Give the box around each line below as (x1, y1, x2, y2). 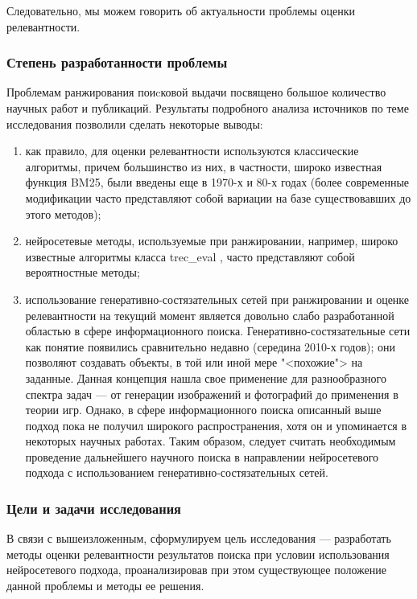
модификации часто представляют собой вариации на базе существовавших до (25, 189, 411, 206)
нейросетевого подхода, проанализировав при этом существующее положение (6, 561, 387, 578)
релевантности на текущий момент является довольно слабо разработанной (25, 306, 394, 323)
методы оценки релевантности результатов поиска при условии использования (6, 545, 390, 562)
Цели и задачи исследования (6, 498, 181, 518)
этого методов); (25, 205, 101, 222)
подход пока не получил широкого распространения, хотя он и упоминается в (25, 416, 407, 433)
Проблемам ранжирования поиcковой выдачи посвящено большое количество (6, 84, 386, 101)
